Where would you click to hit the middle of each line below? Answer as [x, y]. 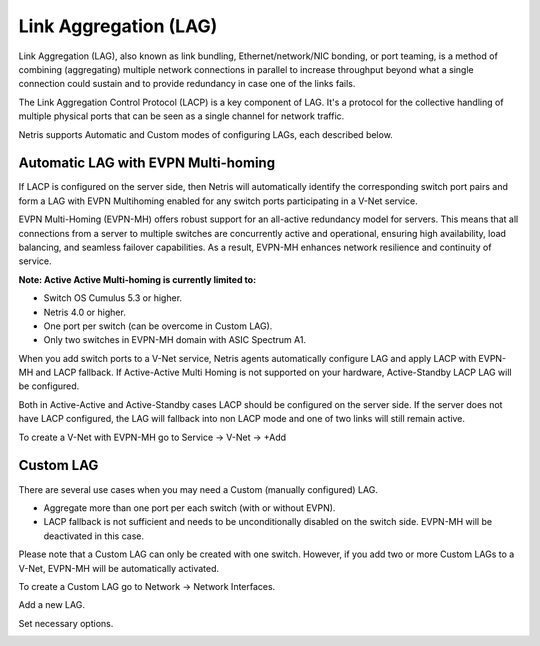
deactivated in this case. [94, 536]
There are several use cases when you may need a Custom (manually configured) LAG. [198, 489]
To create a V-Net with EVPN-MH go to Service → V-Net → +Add [152, 437]
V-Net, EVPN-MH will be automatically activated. [119, 568]
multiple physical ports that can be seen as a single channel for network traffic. [181, 116]
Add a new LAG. [51, 605]
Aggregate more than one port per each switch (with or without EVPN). [189, 507]
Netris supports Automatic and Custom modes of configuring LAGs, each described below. [206, 134]
